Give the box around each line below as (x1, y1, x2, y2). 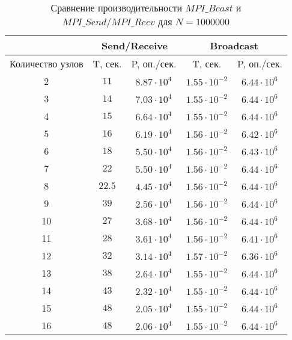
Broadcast (210, 39, 258, 52)
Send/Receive (102, 39, 168, 52)
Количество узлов (10, 57, 84, 70)
